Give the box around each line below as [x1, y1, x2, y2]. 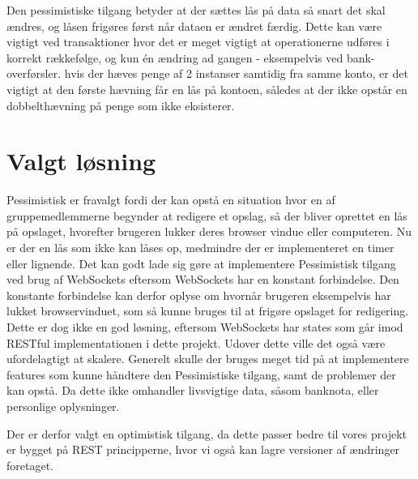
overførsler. [6, 65, 62, 82]
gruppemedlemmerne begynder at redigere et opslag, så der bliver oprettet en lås [6, 207, 407, 224]
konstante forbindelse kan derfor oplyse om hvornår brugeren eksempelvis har [6, 286, 391, 303]
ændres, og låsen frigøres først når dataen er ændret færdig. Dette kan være [6, 17, 382, 34]
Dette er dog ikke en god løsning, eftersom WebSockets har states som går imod [6, 319, 403, 336]
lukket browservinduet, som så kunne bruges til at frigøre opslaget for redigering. [6, 302, 409, 319]
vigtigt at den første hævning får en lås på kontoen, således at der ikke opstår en [6, 80, 407, 97]
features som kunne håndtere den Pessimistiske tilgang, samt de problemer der [6, 366, 396, 383]
